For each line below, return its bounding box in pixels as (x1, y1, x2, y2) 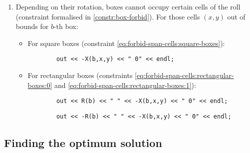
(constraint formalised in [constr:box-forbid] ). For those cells (15, 11, 200, 21)
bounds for (15, 21, 49, 31)
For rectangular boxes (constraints (27, 70, 133, 80)
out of (227, 11, 246, 21)
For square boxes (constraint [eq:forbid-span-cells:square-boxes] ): (27, 37, 225, 48)
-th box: (53, 21, 78, 31)
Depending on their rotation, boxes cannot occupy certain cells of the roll (15, 1, 241, 11)
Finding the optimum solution (4, 134, 162, 150)
